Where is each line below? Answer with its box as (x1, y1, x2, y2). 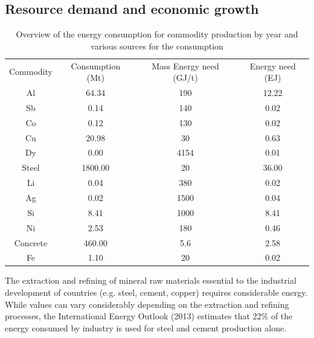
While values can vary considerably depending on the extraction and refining (5, 298, 289, 310)
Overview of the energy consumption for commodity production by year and (16, 28, 298, 40)
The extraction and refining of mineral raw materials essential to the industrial (5, 274, 296, 287)
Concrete (14, 236, 48, 249)
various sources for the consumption (91, 39, 223, 52)
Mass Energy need (152, 59, 219, 72)
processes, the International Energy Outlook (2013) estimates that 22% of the (5, 310, 293, 322)
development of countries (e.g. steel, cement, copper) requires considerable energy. (5, 286, 308, 299)
